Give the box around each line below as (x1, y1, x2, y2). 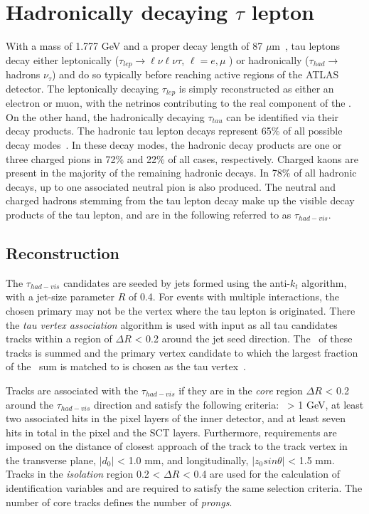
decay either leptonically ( (6, 52, 119, 67)
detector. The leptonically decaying (6, 80, 159, 95)
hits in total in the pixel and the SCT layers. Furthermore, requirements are (6, 424, 337, 439)
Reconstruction (6, 241, 120, 263)
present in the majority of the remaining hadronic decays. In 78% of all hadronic (6, 165, 357, 180)
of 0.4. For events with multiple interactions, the (128, 289, 339, 304)
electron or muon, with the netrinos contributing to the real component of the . (6, 95, 352, 110)
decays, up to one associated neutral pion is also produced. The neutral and (6, 179, 336, 194)
